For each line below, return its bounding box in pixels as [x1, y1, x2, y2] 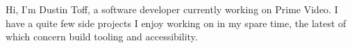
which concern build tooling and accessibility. [6, 29, 198, 44]
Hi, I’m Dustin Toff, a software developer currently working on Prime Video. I [6, 2, 338, 16]
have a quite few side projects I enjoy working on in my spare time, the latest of [6, 15, 346, 30]
